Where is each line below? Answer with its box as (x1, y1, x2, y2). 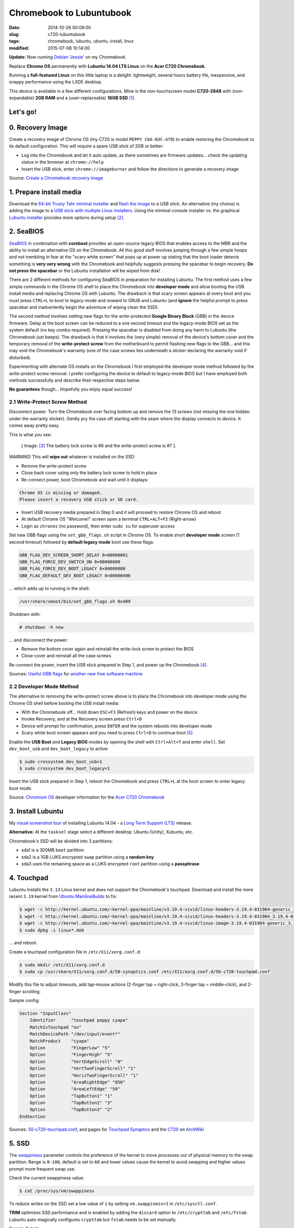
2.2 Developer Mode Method (9, 683, 79, 690)
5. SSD (9, 1139, 30, 1147)
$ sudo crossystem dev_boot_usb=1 (19, 759, 102, 765)
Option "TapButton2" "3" (29, 1100, 113, 1106)
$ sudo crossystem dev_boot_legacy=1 (19, 766, 110, 771)
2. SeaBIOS (9, 227, 44, 236)
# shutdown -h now (19, 624, 64, 630)
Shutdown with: (9, 611, 41, 617)
